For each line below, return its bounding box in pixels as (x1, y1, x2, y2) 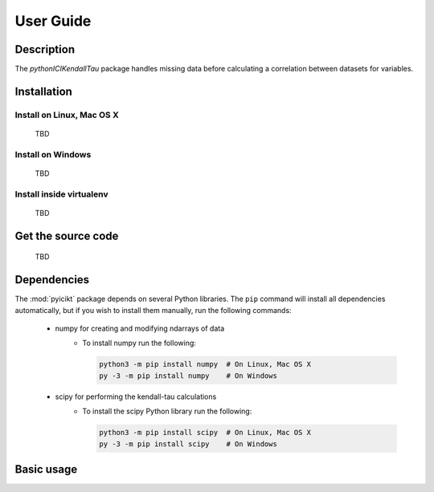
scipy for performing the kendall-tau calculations (55, 392, 217, 401)
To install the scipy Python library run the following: (82, 406, 252, 417)
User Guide (14, 12, 92, 30)
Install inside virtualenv (14, 189, 108, 200)
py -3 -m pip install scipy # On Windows (99, 439, 277, 449)
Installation (14, 84, 72, 98)
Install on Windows (14, 148, 92, 160)
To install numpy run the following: (82, 338, 197, 348)
